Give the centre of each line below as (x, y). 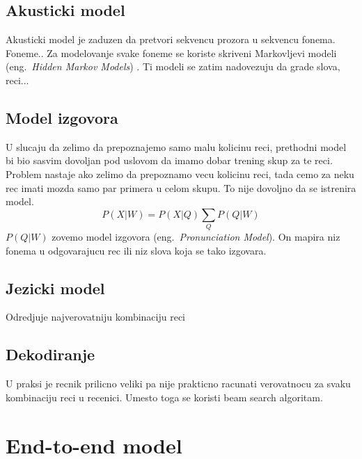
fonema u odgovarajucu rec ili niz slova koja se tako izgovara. (136, 250)
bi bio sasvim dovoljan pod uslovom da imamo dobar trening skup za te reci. (169, 160)
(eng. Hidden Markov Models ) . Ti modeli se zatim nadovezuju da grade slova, (173, 66)
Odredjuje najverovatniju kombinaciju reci (96, 317)
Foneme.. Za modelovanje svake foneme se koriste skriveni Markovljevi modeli (171, 53)
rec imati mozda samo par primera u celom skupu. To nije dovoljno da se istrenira (181, 187)
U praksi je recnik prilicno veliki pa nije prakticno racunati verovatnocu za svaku (178, 384)
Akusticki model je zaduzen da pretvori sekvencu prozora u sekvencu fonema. (171, 39)
